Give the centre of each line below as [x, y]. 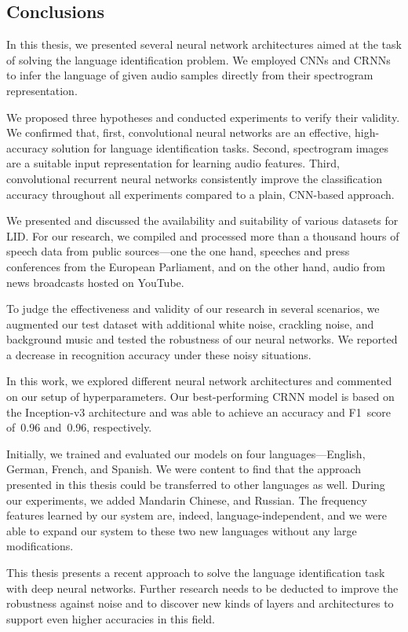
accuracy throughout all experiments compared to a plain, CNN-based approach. [200, 194]
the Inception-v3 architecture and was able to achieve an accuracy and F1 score [199, 412]
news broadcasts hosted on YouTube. [95, 282]
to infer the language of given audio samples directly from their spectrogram [190, 75]
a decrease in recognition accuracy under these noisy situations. [159, 354]
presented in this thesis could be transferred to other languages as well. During [196, 485]
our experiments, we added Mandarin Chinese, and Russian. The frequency [187, 500]
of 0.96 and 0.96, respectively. [79, 427]
